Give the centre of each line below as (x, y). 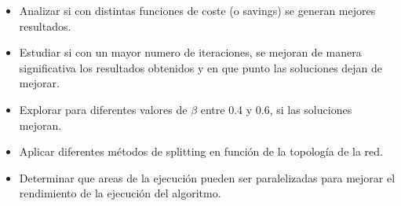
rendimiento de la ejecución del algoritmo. (120, 193)
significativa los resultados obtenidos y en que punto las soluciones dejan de (201, 67)
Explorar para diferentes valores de (103, 109)
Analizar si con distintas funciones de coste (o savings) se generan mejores (197, 10)
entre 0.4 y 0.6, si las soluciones (276, 109)
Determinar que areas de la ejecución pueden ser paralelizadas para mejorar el (207, 177)
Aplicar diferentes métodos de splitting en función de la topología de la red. (201, 151)
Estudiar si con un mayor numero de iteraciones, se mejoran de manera (190, 52)
